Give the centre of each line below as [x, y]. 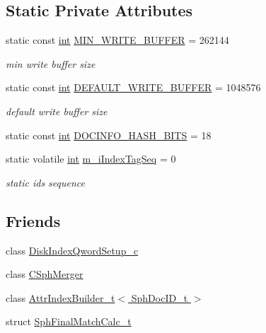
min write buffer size [51, 63]
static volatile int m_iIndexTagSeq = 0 [91, 159]
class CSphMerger [45, 274]
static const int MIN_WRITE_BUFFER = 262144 [117, 40]
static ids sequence [45, 182]
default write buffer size [57, 111]
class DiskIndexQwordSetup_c [72, 250]
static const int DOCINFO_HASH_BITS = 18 [109, 135]
